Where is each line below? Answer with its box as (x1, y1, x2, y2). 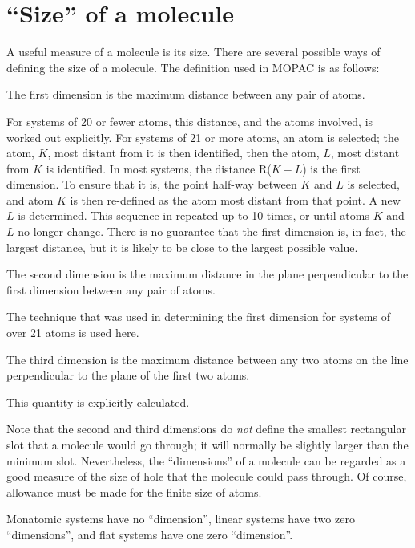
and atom (6, 191, 54, 208)
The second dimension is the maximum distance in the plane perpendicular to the (6, 266, 409, 282)
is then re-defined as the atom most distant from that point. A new (70, 191, 401, 208)
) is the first (302, 160, 361, 177)
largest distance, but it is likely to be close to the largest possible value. (6, 238, 358, 255)
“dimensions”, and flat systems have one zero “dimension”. (6, 526, 293, 542)
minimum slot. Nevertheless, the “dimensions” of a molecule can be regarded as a (6, 452, 406, 469)
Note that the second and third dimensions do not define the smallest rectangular (6, 420, 406, 437)
